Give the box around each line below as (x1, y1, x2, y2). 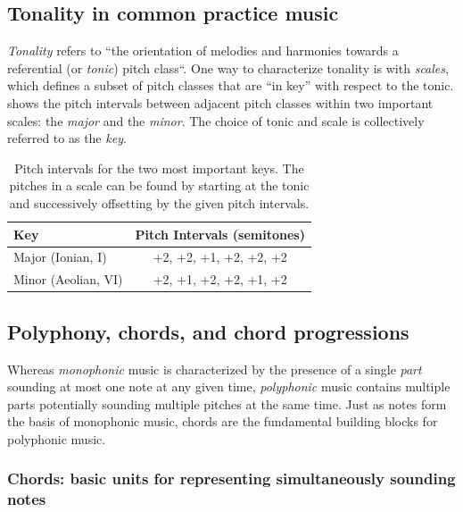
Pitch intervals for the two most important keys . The (14, 158, 304, 177)
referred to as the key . (7, 129, 127, 147)
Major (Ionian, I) (13, 248, 107, 266)
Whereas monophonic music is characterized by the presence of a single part (7, 359, 422, 378)
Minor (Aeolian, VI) (13, 270, 123, 289)
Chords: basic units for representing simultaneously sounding (7, 467, 456, 490)
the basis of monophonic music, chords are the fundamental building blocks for (7, 412, 438, 431)
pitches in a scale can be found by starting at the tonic (9, 176, 310, 195)
